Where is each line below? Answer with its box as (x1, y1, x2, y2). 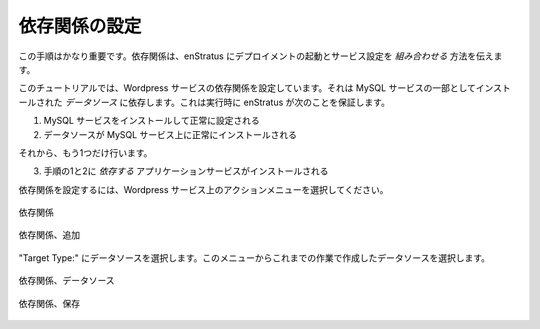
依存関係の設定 (18, 15, 142, 37)
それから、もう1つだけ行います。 (18, 146, 153, 159)
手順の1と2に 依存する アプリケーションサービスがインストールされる (43, 165, 329, 177)
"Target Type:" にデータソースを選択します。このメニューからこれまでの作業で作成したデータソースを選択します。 (18, 251, 490, 264)
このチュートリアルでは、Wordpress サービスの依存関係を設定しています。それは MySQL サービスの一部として (18, 82, 477, 94)
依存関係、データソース (18, 275, 115, 287)
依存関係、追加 (18, 229, 80, 241)
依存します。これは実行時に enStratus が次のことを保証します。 (128, 96, 390, 108)
